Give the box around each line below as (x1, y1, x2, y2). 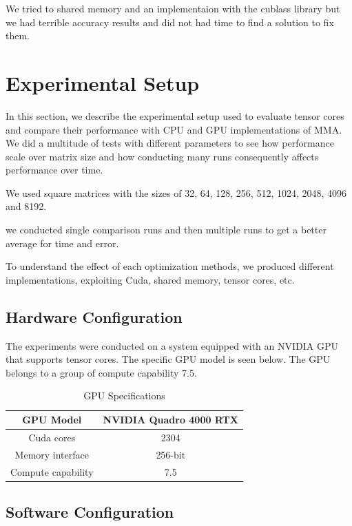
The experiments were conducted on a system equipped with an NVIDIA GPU (6, 338, 338, 353)
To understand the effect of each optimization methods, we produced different (6, 259, 334, 273)
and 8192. (6, 199, 47, 213)
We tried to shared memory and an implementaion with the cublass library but (6, 1, 340, 15)
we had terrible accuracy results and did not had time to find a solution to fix (6, 14, 334, 29)
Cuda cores (28, 430, 76, 444)
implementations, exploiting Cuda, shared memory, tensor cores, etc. (6, 272, 295, 286)
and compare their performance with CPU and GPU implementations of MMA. (6, 122, 342, 136)
